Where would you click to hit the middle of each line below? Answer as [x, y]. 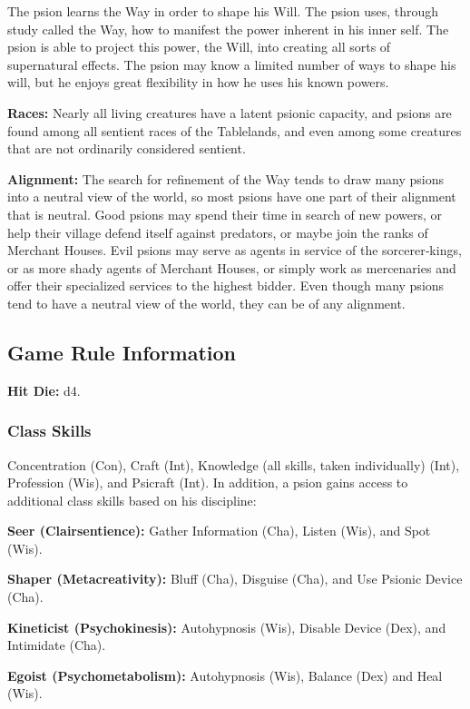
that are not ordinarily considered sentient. [127, 148]
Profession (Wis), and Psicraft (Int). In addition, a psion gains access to [208, 483]
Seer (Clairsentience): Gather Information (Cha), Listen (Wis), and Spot [219, 531]
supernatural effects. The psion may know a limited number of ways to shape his [232, 64]
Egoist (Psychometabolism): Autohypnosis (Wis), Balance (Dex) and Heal [225, 675]
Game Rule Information [122, 352]
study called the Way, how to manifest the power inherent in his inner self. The [228, 29]
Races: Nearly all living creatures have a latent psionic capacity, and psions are [230, 112]
